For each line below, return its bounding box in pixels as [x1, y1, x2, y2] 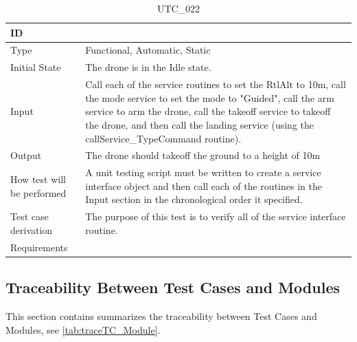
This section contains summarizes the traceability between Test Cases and [5, 308, 317, 323]
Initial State [10, 60, 61, 74]
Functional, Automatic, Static [85, 43, 211, 57]
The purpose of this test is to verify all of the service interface [85, 209, 346, 224]
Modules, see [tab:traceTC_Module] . [5, 322, 161, 336]
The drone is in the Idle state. [85, 60, 211, 74]
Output [10, 148, 42, 162]
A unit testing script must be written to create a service [85, 165, 321, 180]
